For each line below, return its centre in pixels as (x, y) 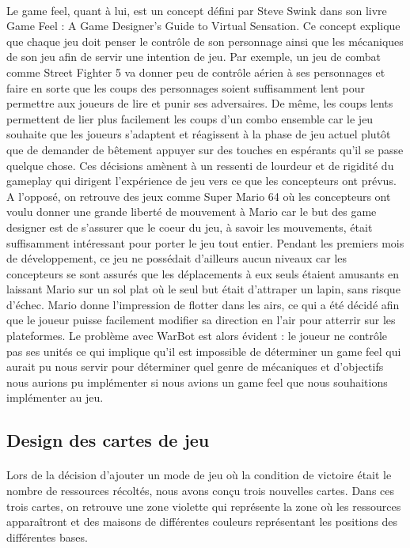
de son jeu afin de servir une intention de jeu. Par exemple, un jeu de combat (194, 57)
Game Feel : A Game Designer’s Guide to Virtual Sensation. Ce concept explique (203, 26)
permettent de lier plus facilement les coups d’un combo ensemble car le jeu (190, 118)
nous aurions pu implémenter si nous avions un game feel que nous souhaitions (197, 382)
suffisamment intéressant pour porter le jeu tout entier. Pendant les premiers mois (205, 242)
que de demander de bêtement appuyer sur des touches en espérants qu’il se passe (205, 149)
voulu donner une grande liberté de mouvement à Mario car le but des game (192, 212)
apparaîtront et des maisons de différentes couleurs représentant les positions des (202, 522)
